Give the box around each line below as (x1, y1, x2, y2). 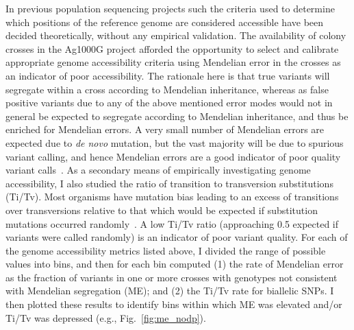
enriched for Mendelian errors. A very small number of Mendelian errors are (5, 122, 325, 137)
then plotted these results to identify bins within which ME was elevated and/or (5, 297, 342, 311)
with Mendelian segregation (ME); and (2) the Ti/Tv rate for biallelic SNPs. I (5, 283, 334, 298)
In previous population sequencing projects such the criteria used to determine (5, 1, 335, 15)
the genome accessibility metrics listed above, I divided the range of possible (5, 243, 326, 257)
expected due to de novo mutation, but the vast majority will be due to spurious (5, 135, 344, 150)
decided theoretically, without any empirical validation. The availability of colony (5, 28, 346, 43)
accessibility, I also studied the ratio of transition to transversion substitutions (5, 176, 333, 190)
